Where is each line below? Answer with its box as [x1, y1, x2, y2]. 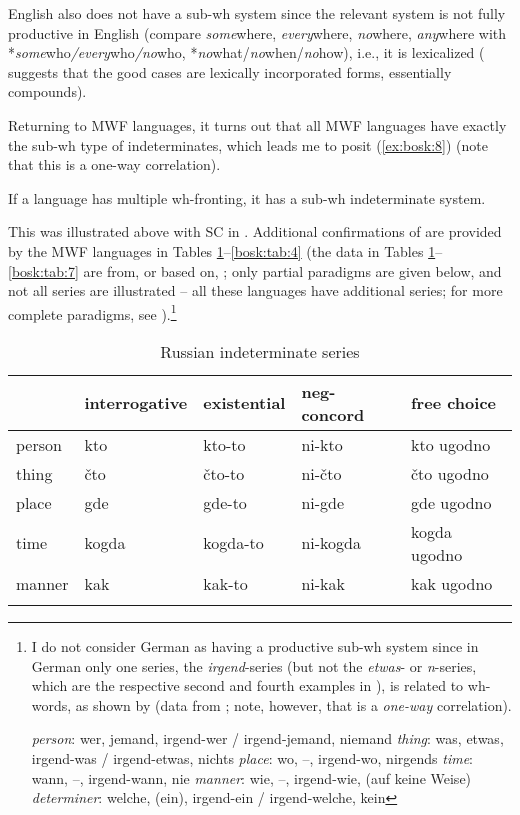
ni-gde [301, 490, 345, 514]
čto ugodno [411, 461, 489, 485]
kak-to [203, 571, 248, 595]
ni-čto [301, 461, 342, 485]
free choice [411, 391, 496, 415]
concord [301, 402, 365, 426]
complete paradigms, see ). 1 [8, 300, 177, 324]
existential [203, 391, 286, 415]
